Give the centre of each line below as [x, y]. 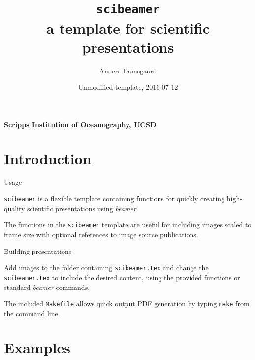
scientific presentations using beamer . [83, 208]
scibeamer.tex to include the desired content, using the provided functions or [122, 277]
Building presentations [38, 251]
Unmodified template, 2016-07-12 [128, 87]
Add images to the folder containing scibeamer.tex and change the [106, 268]
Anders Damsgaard [128, 70]
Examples [37, 347]
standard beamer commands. [47, 287]
